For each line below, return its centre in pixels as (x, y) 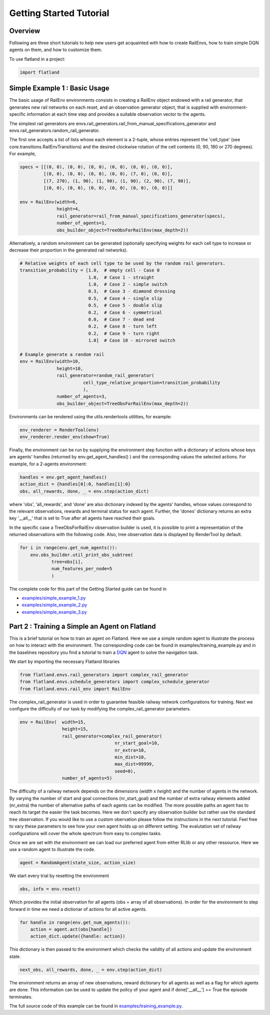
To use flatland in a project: (37, 59)
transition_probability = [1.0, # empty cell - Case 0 (90, 270)
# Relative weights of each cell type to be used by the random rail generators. (123, 263)
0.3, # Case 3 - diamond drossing (132, 291)
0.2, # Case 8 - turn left (122, 326)
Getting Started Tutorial (59, 13)
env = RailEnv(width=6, (49, 202)
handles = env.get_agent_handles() (63, 477)
